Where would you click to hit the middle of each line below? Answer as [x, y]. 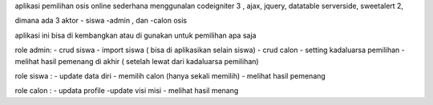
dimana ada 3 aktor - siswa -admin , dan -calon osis [101, 21]
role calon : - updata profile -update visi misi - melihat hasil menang [127, 91]
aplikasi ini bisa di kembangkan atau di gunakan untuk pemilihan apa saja [136, 35]
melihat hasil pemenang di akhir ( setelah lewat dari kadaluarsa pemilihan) [137, 61]
